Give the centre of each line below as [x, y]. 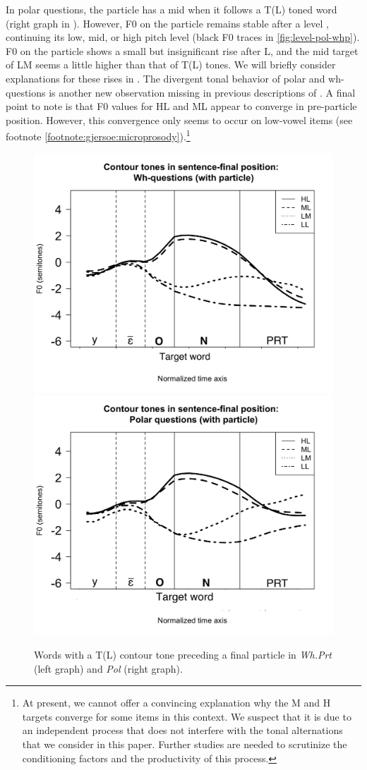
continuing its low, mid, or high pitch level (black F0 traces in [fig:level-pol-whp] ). [183, 37]
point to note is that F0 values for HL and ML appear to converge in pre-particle [181, 106]
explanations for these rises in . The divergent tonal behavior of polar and [166, 78]
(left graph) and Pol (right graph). [108, 668]
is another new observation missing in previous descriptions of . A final [202, 92]
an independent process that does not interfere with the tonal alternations [182, 730]
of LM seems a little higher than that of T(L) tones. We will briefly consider [171, 65]
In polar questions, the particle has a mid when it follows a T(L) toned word [172, 9]
